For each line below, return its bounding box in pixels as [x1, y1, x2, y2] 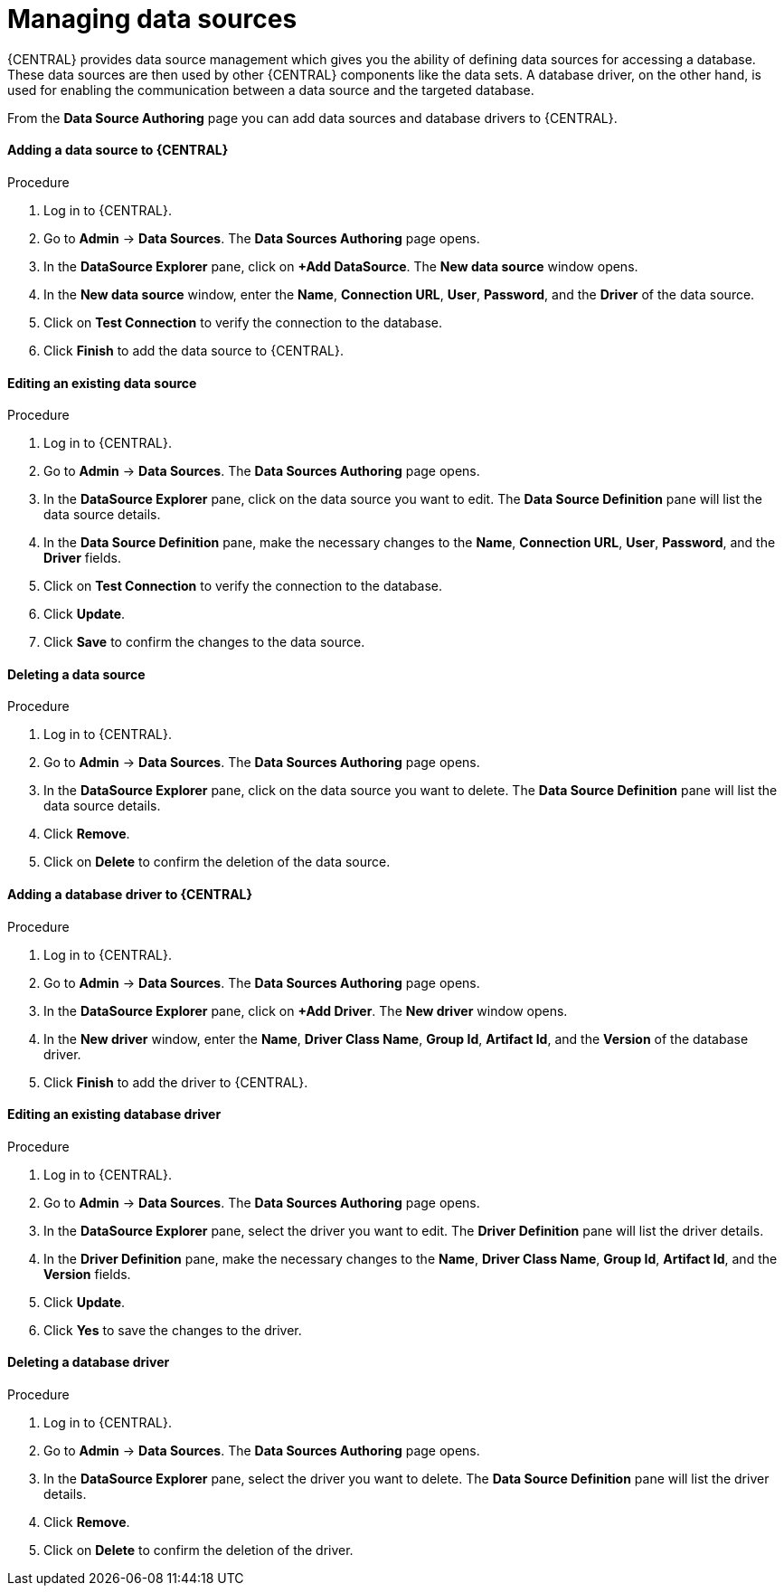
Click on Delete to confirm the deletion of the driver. [43, 1542, 354, 1559]
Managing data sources [7, 4, 298, 34]
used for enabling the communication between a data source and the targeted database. [7, 81, 534, 98]
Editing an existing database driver [7, 1106, 222, 1123]
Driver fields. [43, 550, 121, 566]
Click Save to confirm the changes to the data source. [43, 634, 365, 650]
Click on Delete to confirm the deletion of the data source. [43, 854, 391, 870]
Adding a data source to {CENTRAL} [7, 142, 229, 158]
